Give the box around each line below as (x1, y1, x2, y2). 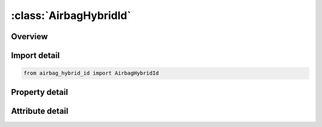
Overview (11, 31, 48, 42)
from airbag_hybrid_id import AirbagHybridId (23, 70, 159, 77)
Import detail (11, 50, 60, 61)
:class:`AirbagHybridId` (11, 9, 131, 22)
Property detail (11, 87, 69, 97)
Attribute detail (11, 106, 69, 116)
